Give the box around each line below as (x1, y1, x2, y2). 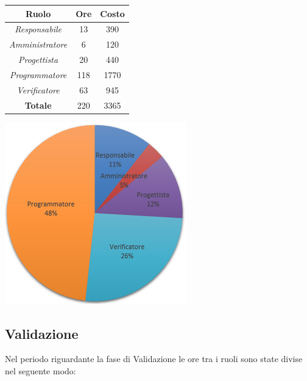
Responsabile (15, 23, 62, 35)
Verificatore (16, 83, 60, 96)
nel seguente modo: (5, 365, 76, 377)
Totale (24, 98, 52, 111)
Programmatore (9, 68, 67, 81)
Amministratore (9, 38, 68, 51)
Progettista (18, 53, 58, 66)
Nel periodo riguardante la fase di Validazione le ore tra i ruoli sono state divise (5, 352, 303, 365)
